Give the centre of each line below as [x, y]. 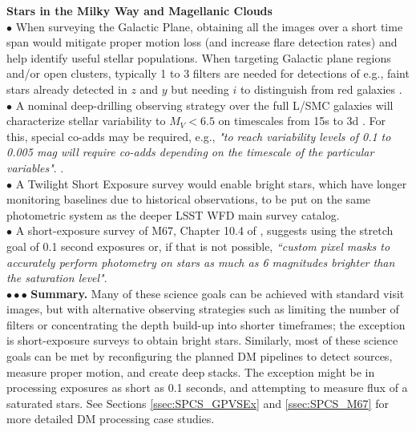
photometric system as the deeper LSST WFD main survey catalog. [173, 214]
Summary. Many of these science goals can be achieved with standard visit [218, 293]
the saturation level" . [57, 278]
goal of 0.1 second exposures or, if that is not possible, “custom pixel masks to [198, 246]
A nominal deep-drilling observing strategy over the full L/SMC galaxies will [204, 105]
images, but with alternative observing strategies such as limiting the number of [203, 309]
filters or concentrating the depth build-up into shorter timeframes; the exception [206, 324]
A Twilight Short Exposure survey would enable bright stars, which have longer [211, 183]
